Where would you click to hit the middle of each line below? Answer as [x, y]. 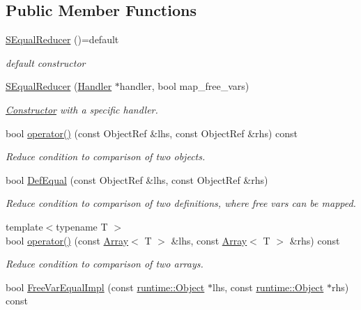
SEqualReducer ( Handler [59, 86]
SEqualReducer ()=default [62, 39]
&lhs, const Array [209, 240]
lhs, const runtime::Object [268, 287]
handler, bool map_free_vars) [184, 86]
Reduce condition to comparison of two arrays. [105, 264]
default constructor [46, 62]
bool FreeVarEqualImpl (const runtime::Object [105, 287]
